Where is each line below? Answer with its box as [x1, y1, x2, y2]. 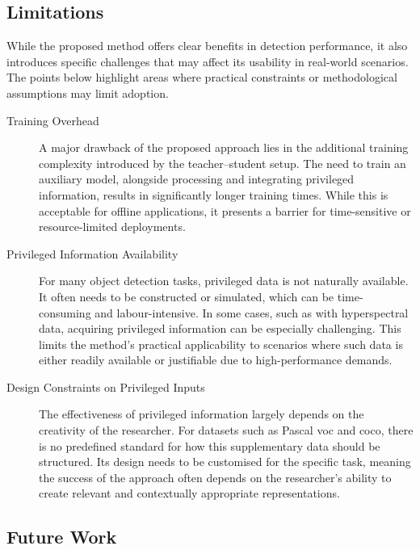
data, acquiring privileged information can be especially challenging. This [39, 320, 401, 337]
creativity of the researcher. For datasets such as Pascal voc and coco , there [39, 422, 414, 439]
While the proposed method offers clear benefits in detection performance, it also [6, 37, 408, 54]
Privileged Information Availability [6, 245, 178, 262]
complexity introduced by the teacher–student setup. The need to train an [39, 154, 406, 171]
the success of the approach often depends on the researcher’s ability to [39, 468, 392, 485]
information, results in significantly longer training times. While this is [39, 186, 388, 203]
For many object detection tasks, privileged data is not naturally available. [39, 272, 409, 289]
